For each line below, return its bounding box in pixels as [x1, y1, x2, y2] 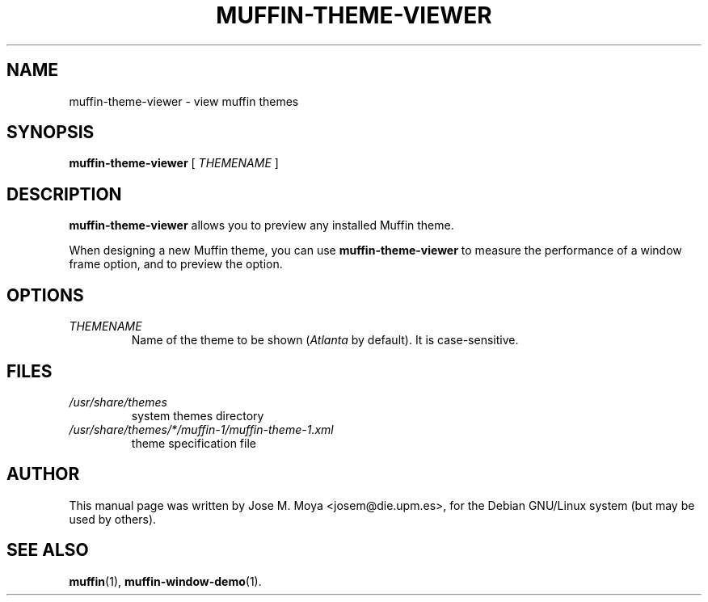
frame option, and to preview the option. [69, 257, 283, 272]
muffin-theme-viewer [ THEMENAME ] [69, 156, 279, 170]
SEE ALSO [6, 540, 89, 561]
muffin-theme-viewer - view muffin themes [69, 94, 299, 108]
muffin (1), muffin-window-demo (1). [69, 574, 262, 588]
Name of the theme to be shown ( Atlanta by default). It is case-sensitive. [131, 333, 519, 347]
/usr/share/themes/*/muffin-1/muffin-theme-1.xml [69, 422, 334, 436]
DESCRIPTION [6, 183, 122, 204]
